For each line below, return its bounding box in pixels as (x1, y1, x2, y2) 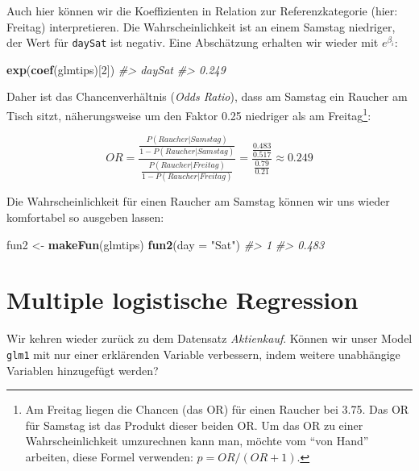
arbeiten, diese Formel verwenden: (25, 448, 193, 465)
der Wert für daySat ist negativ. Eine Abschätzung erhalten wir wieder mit (6, 34, 379, 51)
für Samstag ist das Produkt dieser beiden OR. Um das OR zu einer (25, 416, 363, 433)
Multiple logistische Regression (6, 283, 359, 316)
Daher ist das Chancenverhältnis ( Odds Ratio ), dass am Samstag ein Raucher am (6, 88, 408, 105)
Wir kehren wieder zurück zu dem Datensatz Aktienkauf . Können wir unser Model (6, 330, 413, 347)
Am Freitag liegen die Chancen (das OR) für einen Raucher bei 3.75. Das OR (25, 401, 409, 418)
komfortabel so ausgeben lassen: (6, 209, 164, 225)
